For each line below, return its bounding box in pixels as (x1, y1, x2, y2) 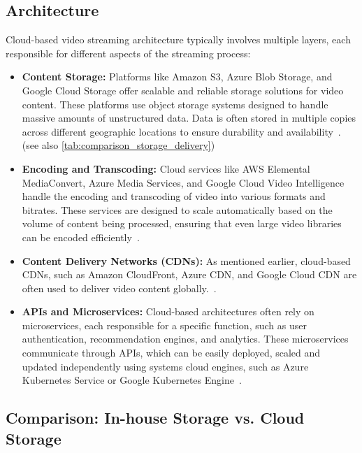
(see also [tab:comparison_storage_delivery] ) (22, 138, 215, 152)
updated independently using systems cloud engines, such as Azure (22, 359, 309, 373)
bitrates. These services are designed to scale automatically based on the (22, 202, 333, 217)
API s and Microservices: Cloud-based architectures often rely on (22, 304, 314, 319)
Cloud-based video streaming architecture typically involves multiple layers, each (6, 32, 351, 47)
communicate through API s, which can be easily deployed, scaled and (22, 345, 321, 360)
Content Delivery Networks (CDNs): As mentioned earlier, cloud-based (22, 253, 351, 268)
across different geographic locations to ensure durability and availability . (22, 124, 341, 138)
